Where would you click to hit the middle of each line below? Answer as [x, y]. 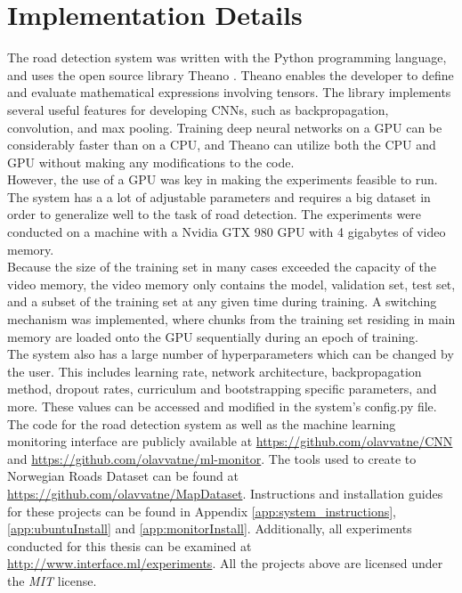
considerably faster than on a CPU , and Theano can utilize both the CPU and [222, 145]
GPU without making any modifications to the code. [151, 162]
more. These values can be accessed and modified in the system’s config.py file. [222, 406]
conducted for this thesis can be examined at [130, 545]
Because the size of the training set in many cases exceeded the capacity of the [222, 267]
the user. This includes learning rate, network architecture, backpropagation [215, 371]
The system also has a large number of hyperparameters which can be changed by [231, 354]
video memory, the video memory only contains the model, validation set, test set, [231, 284]
